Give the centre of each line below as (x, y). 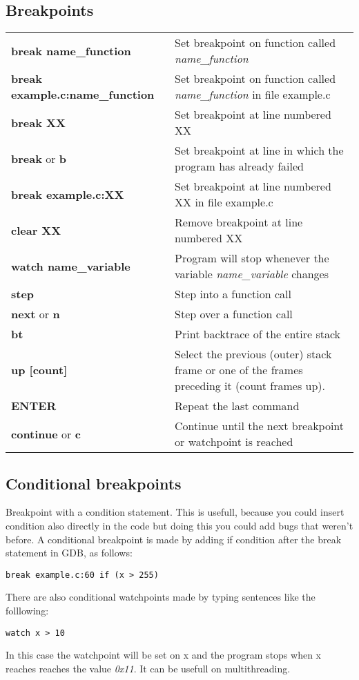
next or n (36, 314)
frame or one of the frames (239, 370)
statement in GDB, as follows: (69, 553)
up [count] (39, 370)
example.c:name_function (83, 95)
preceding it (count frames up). (250, 386)
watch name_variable (71, 266)
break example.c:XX (68, 194)
